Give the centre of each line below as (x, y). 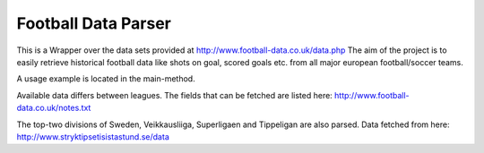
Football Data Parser (94, 23)
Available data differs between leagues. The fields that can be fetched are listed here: (175, 95)
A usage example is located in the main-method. (106, 79)
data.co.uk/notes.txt (54, 108)
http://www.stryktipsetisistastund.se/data (93, 136)
